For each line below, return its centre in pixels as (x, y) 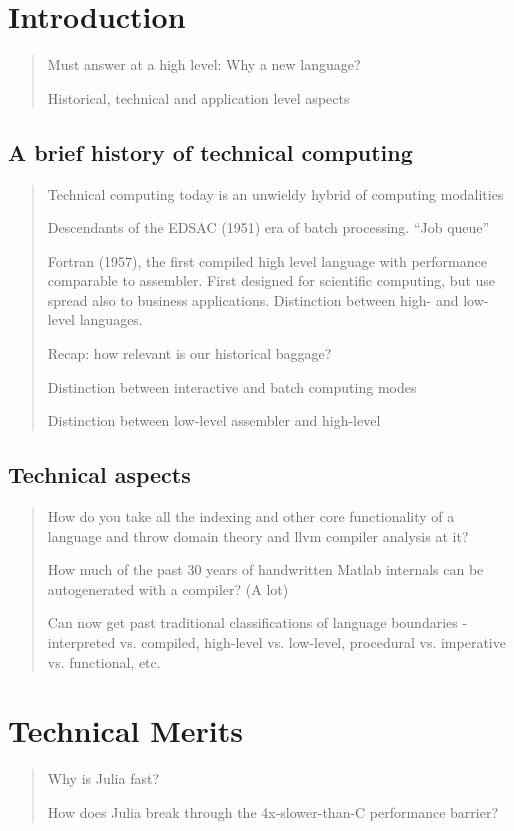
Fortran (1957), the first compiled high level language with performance (267, 260)
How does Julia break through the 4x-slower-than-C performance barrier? (273, 811)
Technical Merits (125, 730)
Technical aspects (99, 474)
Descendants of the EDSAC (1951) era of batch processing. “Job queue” (268, 227)
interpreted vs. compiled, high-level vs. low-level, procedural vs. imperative (276, 642)
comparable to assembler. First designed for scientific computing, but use (271, 280)
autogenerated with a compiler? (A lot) (168, 588)
